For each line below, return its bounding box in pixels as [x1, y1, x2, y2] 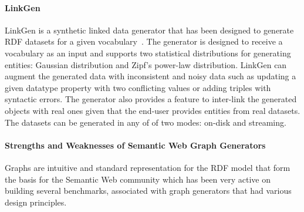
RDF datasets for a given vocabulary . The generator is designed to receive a [5, 35, 283, 48]
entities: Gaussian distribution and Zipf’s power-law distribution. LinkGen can [5, 58, 287, 70]
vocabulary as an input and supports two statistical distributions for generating [5, 46, 291, 59]
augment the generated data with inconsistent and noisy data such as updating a [5, 70, 296, 82]
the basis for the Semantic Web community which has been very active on [5, 173, 271, 185]
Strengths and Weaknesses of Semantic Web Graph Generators [5, 139, 266, 151]
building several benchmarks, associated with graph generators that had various [5, 184, 292, 197]
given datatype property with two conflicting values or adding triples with [5, 81, 271, 93]
